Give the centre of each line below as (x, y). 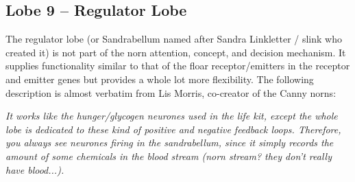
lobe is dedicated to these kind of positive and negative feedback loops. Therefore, (173, 129)
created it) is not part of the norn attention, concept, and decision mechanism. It (176, 52)
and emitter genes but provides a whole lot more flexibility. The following (160, 79)
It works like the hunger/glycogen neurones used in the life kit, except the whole (172, 116)
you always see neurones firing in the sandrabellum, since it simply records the (170, 143)
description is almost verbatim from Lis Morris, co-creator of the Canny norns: (171, 92)
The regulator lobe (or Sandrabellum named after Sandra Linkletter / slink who (174, 39)
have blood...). (35, 169)
